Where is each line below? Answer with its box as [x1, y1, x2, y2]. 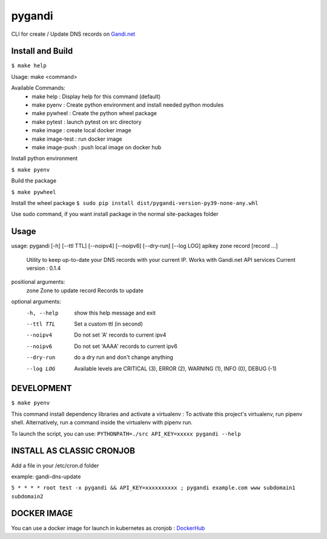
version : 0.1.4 [26, 264, 61, 272]
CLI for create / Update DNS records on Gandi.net [11, 30, 136, 38]
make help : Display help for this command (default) [31, 93, 161, 100]
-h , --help [26, 309, 59, 316]
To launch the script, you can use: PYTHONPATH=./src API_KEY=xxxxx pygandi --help [11, 430, 242, 437]
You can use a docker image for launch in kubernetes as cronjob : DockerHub [11, 524, 205, 532]
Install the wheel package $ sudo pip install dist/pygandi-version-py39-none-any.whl [11, 199, 259, 206]
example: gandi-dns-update [11, 473, 81, 480]
